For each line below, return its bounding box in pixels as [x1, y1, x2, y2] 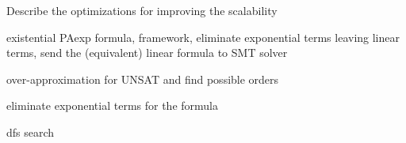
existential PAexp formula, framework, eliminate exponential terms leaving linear [6, 28, 400, 45]
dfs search [6, 123, 55, 140]
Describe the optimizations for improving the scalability [6, 2, 278, 18]
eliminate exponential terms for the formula [6, 97, 218, 114]
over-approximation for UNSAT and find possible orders [6, 70, 279, 87]
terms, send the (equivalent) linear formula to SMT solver [6, 44, 288, 61]
